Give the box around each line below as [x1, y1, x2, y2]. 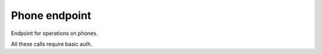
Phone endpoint [11, 9, 92, 22]
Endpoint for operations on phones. [11, 30, 98, 37]
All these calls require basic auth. [11, 40, 92, 47]
